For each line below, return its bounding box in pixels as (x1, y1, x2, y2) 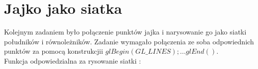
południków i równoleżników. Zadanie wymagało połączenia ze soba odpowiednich (4, 36, 254, 46)
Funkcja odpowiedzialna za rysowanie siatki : (4, 55, 141, 66)
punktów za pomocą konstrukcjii (4, 46, 103, 56)
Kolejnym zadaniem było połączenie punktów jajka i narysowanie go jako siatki (4, 27, 247, 37)
